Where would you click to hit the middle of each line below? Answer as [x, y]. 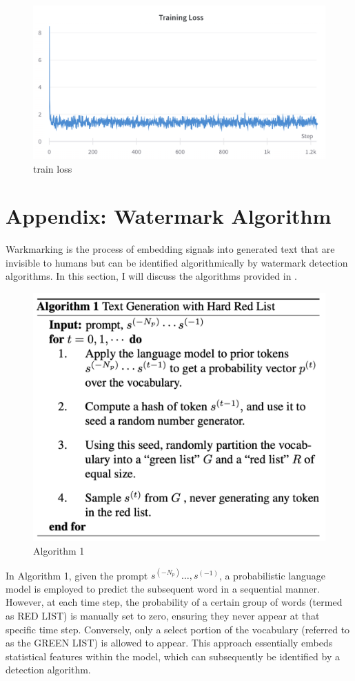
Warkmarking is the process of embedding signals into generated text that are [170, 249]
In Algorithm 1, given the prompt [77, 575]
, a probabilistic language [272, 575]
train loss [53, 168]
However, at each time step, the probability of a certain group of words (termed [174, 602]
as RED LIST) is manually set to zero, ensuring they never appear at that [163, 615]
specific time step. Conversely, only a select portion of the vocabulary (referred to [178, 629]
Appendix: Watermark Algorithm [169, 216]
